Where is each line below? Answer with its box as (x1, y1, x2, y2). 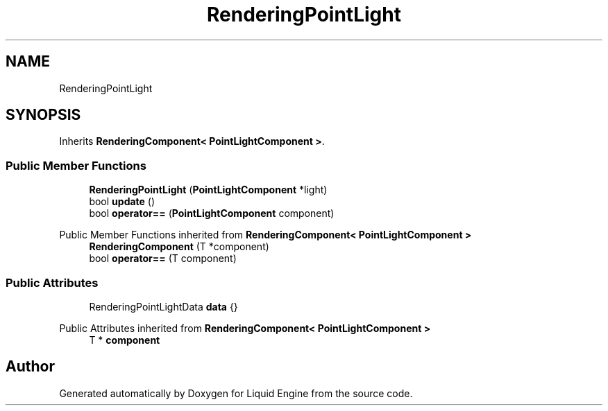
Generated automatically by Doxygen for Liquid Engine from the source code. (59, 387, 413, 399)
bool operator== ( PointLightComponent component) (89, 207, 335, 220)
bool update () (89, 195, 155, 208)
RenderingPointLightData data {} (89, 300, 238, 313)
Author (6, 358, 55, 376)
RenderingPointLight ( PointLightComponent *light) (89, 184, 328, 196)
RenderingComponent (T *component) (89, 241, 269, 253)
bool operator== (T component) (89, 252, 237, 265)
